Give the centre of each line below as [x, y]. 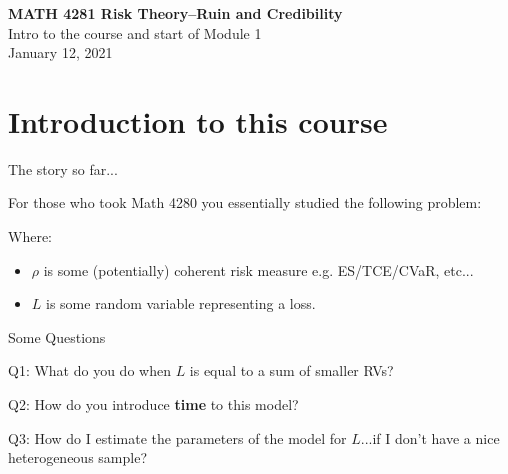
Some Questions [57, 336]
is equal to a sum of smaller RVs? [291, 370]
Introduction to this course [198, 120]
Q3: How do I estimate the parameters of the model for [177, 437]
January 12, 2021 [60, 52]
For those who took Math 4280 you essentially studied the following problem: [245, 202]
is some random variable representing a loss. [181, 303]
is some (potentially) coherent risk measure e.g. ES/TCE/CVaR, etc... [258, 269]
